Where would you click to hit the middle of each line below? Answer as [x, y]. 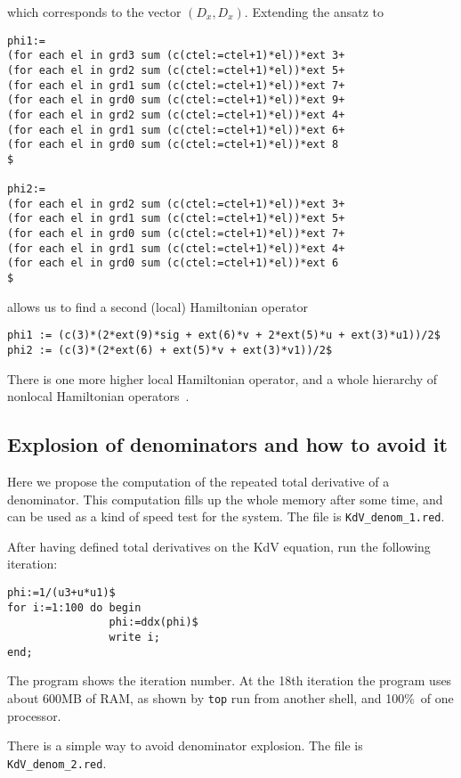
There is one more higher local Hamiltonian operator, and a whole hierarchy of [222, 378]
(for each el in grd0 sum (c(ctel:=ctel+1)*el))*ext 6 [173, 263]
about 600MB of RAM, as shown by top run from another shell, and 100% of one [230, 697]
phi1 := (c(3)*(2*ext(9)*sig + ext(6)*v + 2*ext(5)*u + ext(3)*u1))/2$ [224, 336]
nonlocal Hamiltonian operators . [98, 396]
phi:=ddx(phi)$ [154, 622]
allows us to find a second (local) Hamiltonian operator [158, 306]
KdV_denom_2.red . [57, 762]
